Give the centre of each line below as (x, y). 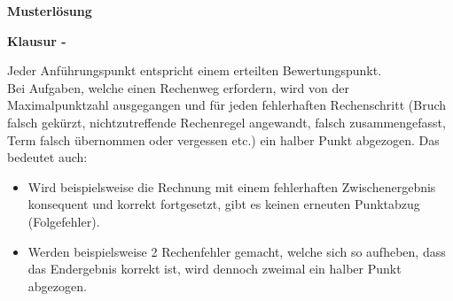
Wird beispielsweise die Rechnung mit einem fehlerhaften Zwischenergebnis (232, 186)
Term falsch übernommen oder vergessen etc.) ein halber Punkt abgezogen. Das (223, 139)
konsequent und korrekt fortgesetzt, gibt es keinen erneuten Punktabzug (224, 204)
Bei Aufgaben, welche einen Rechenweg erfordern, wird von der (178, 87)
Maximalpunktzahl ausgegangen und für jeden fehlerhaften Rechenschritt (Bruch (227, 105)
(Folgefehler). (64, 221)
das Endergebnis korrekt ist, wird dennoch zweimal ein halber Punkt (215, 269)
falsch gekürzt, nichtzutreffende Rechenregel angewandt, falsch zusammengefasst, (226, 122)
